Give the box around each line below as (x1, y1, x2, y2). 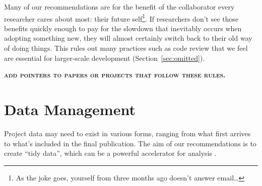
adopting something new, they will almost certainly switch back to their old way (4, 33, 252, 43)
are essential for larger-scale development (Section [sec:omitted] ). (4, 52, 205, 63)
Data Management (4, 99, 136, 119)
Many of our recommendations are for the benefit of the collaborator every (4, 2, 235, 12)
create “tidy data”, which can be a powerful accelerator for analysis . (4, 148, 217, 158)
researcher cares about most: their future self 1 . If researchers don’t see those (4, 12, 239, 24)
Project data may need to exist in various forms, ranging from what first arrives (4, 128, 251, 138)
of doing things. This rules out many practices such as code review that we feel (4, 43, 248, 53)
